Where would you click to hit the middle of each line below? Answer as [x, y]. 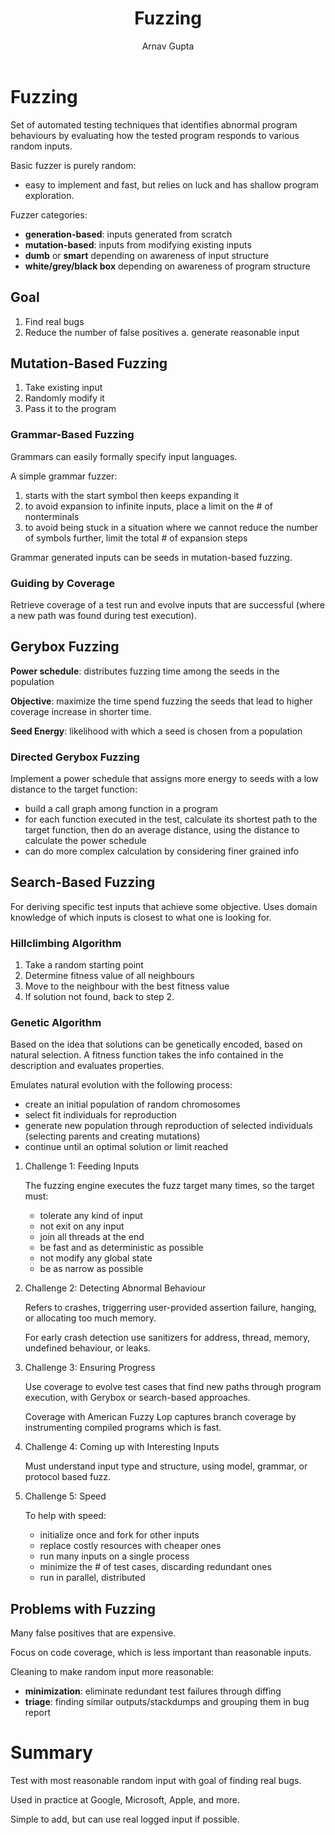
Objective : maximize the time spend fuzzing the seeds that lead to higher [161, 701]
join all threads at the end [92, 1237]
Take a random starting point [84, 965]
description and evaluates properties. [87, 1066]
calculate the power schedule [85, 841]
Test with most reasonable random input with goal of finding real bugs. [156, 1781]
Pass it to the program [70, 409]
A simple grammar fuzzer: [64, 476]
